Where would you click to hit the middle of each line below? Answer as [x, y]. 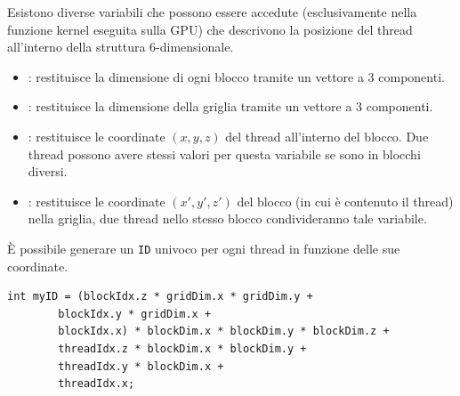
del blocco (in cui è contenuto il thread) [345, 201]
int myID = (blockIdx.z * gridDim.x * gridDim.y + [160, 297]
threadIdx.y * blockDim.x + [141, 366]
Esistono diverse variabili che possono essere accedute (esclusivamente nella [212, 12]
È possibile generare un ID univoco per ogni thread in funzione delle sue [204, 248]
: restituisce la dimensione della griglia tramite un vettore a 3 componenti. [230, 106]
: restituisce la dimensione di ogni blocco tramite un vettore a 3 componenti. [236, 76]
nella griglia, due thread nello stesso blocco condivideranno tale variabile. [227, 218]
